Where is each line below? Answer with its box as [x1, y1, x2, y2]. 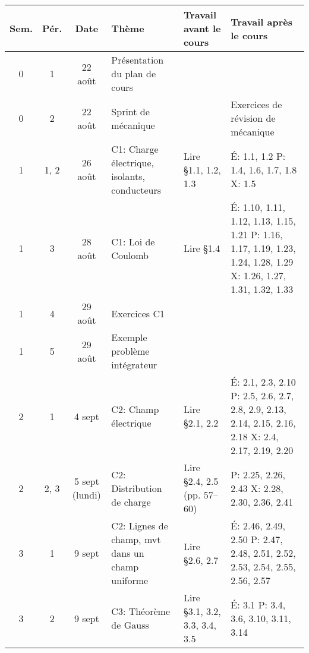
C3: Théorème [111, 604, 171, 618]
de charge [111, 494, 151, 509]
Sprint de [111, 104, 150, 118]
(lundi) [72, 488, 101, 501]
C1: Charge [111, 142, 159, 156]
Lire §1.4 [183, 241, 220, 255]
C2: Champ [111, 402, 159, 416]
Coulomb [111, 248, 149, 262]
